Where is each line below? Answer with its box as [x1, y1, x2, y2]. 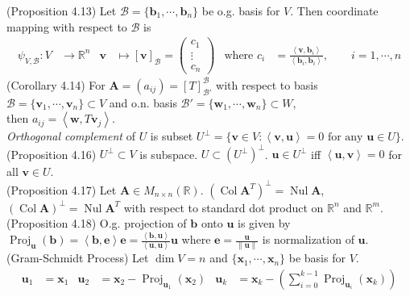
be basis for [288, 249, 346, 266]
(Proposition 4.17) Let [6, 181, 117, 198]
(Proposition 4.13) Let [6, 2, 117, 19]
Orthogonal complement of [6, 128, 135, 144]
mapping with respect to [6, 18, 127, 35]
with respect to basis [216, 76, 318, 93]
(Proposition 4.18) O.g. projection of [6, 215, 187, 232]
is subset [150, 128, 193, 144]
